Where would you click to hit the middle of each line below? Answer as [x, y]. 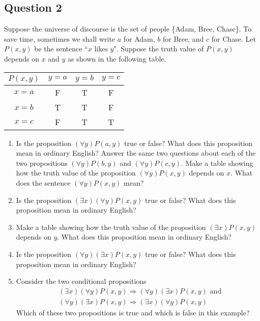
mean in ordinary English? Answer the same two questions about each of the [136, 153]
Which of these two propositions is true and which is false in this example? [133, 312]
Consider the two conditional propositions [81, 281]
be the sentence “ [61, 49]
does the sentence [43, 182]
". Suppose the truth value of [159, 49]
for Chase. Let [234, 38]
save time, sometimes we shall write [60, 38]
